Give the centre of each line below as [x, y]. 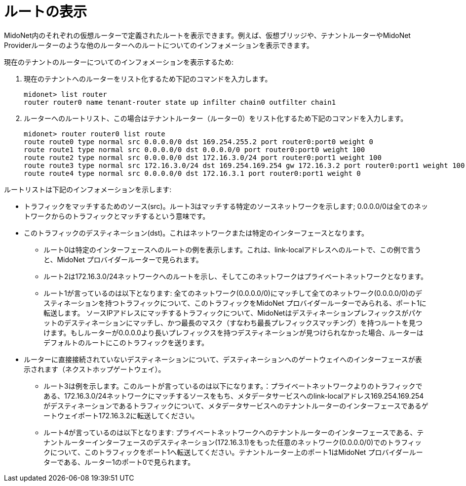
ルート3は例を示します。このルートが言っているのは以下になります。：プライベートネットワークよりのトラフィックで [233, 386]
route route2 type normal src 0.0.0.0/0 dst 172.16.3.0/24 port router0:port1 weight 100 [203, 157]
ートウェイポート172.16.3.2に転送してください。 [121, 415]
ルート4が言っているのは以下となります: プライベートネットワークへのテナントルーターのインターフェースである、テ [234, 432]
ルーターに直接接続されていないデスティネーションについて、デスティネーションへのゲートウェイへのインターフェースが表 [223, 359]
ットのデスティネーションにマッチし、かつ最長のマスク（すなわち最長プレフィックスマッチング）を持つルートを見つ [233, 323]
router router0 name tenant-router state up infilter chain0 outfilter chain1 [180, 102]
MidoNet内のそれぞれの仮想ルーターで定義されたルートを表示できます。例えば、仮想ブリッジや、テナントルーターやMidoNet [207, 35]
